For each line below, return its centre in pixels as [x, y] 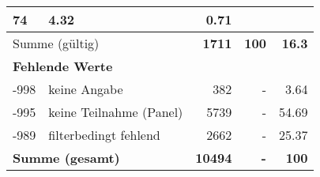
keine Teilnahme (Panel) [116, 112]
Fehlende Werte [63, 66]
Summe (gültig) [56, 43]
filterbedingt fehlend [104, 135]
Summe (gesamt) [66, 158]
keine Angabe [86, 89]
